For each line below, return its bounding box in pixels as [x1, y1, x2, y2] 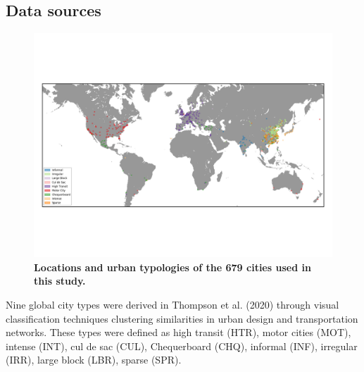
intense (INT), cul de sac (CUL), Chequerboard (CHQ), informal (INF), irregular [6, 338, 358, 353]
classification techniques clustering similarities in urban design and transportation [6, 311, 358, 325]
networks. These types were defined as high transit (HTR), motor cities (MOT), [6, 325, 351, 340]
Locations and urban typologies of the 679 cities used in [34, 259, 311, 274]
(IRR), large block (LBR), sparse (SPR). [6, 352, 182, 367]
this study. [34, 273, 86, 288]
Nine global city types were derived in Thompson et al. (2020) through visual [6, 297, 339, 311]
